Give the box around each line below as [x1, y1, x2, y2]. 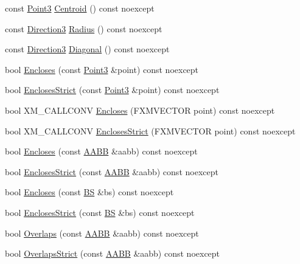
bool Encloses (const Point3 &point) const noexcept [5, 63, 199, 75]
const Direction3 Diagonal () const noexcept [5, 43, 170, 55]
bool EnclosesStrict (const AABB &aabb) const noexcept [5, 165, 218, 178]
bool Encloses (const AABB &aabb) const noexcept [5, 145, 198, 158]
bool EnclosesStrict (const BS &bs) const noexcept [5, 206, 195, 218]
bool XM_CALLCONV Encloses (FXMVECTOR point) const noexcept [5, 103, 275, 116]
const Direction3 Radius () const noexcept [5, 22, 162, 35]
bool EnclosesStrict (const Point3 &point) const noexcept [5, 83, 220, 96]
